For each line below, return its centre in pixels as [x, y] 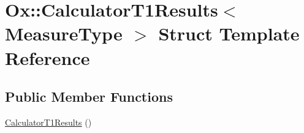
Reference [47, 57]
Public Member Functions [89, 97]
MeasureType [64, 33]
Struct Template [229, 33]
